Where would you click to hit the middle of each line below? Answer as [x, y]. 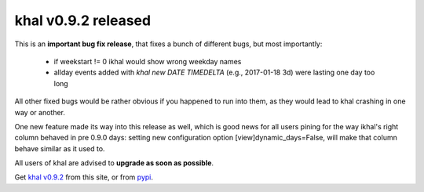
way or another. [40, 112]
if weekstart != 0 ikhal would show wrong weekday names [148, 61]
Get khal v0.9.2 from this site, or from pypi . [84, 177]
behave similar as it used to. [60, 148]
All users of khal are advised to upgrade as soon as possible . [114, 163]
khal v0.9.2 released [83, 20]
